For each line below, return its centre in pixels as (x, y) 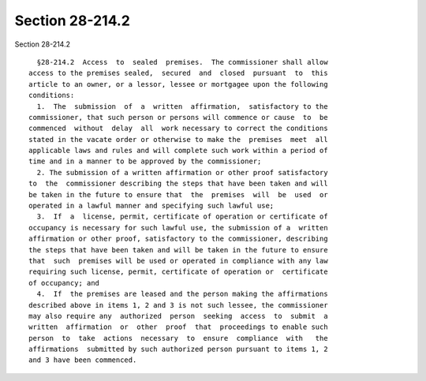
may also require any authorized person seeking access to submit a (178, 316)
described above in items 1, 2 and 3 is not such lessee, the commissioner (178, 305)
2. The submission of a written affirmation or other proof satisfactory (182, 172)
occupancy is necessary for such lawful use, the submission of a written (178, 228)
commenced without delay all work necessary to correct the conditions (178, 129)
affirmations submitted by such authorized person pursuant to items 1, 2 (178, 349)
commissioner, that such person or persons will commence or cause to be (178, 117)
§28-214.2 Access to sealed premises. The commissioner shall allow (182, 62)
